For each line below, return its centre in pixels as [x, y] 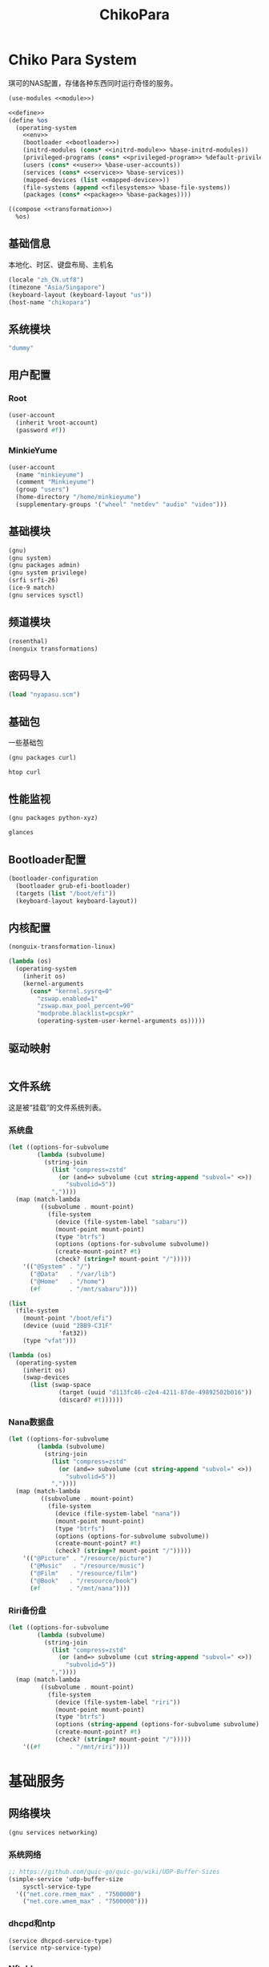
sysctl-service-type [57, 1887]
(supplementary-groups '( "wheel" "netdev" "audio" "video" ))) [121, 505]
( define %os [28, 120]
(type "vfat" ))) [50, 1340]
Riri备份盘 [27, 1610]
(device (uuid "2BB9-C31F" [68, 1326]
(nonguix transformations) [53, 649]
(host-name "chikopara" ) [50, 302]
